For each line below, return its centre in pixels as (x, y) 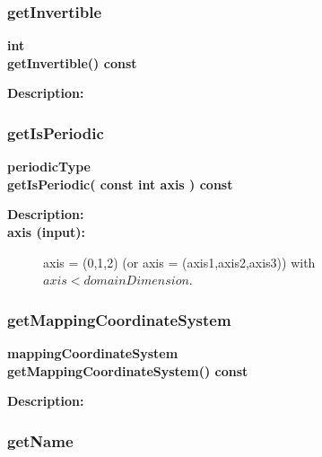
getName (40, 440)
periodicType (49, 167)
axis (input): (47, 232)
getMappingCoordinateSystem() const (128, 370)
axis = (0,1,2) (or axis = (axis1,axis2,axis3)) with (179, 262)
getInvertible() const (72, 62)
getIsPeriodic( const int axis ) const (120, 184)
